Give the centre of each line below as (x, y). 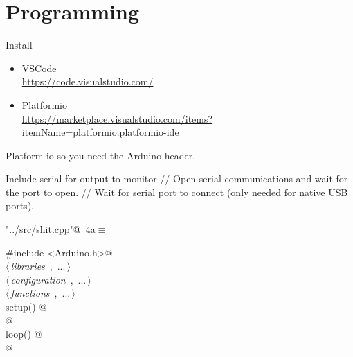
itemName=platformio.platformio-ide (100, 132)
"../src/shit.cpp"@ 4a (51, 229)
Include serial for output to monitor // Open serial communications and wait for (177, 178)
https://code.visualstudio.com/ (88, 81)
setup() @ (26, 307)
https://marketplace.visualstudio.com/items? (117, 118)
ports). (20, 206)
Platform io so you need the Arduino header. (101, 155)
